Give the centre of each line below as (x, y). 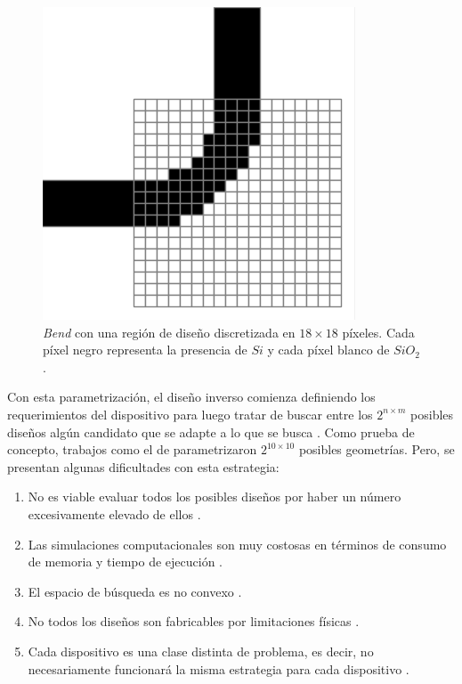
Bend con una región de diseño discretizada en (169, 332)
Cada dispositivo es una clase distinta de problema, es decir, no (201, 651)
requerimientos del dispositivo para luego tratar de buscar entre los (190, 414)
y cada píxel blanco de (328, 350)
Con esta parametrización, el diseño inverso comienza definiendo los (191, 397)
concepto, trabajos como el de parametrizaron (132, 449)
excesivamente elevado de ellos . (114, 513)
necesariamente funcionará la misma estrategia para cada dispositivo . (219, 668)
